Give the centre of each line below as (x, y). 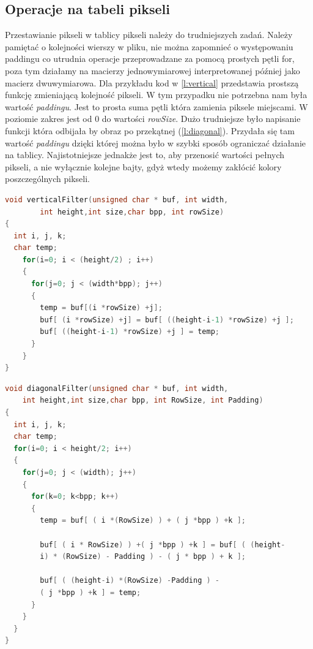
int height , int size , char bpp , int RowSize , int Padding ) (143, 400)
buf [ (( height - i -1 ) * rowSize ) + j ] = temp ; (130, 332)
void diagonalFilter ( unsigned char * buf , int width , (117, 388)
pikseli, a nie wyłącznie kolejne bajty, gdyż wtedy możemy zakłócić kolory (143, 166)
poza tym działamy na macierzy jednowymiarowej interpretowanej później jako (153, 70)
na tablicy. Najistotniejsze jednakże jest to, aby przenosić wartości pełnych (145, 155)
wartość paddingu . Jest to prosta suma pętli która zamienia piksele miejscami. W (156, 106)
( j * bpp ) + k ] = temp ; (90, 592)
